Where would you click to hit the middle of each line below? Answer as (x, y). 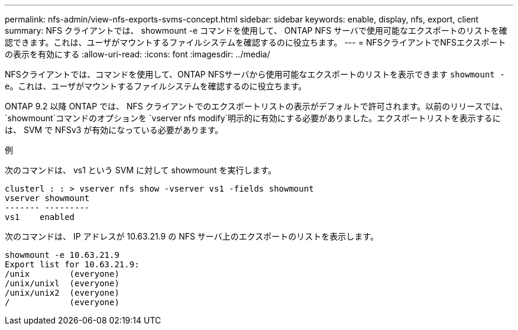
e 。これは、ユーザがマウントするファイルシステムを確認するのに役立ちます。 (156, 86)
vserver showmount (47, 198)
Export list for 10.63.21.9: (72, 264)
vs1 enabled (40, 217)
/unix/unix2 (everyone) (62, 293)
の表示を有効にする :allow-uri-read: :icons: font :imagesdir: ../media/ (137, 54)
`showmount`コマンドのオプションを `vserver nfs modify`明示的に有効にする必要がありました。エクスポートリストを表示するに (253, 118)
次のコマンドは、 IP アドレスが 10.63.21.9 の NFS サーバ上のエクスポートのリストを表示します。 (192, 236)
